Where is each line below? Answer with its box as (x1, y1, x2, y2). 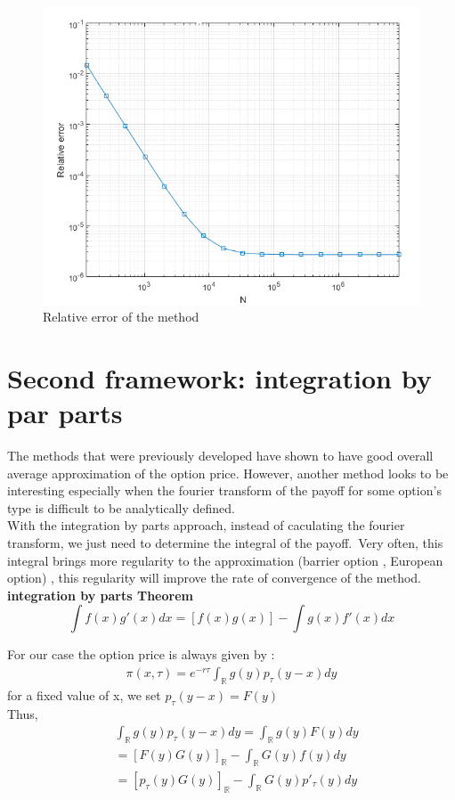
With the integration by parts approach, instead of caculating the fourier (7, 516, 405, 535)
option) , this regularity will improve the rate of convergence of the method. (7, 568, 421, 587)
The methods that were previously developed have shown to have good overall (7, 446, 434, 465)
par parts (7, 395, 123, 431)
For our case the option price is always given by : (7, 645, 275, 664)
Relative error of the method (43, 307, 199, 326)
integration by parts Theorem (7, 585, 193, 604)
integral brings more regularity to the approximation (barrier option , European (7, 551, 443, 569)
